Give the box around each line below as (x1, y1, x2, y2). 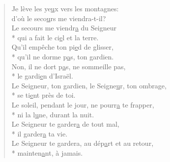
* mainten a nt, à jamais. (11, 147, 83, 158)
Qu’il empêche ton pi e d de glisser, (11, 42, 113, 52)
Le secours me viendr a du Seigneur (11, 23, 116, 33)
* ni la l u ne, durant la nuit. (11, 109, 94, 119)
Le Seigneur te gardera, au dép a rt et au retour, (11, 138, 154, 148)
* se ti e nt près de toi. (11, 90, 76, 100)
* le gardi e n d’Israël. (11, 71, 73, 81)
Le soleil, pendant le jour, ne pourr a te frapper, (11, 99, 154, 109)
